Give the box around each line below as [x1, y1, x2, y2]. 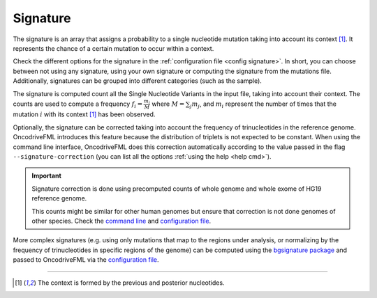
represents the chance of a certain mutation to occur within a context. [13, 44, 214, 52]
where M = [151, 100, 185, 108]
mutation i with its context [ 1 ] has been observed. [13, 110, 156, 118]
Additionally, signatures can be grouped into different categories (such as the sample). [13, 77, 262, 85]
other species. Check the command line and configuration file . [31, 217, 212, 225]
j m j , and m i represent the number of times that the [189, 100, 337, 109]
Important [31, 171, 62, 180]
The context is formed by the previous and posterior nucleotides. [37, 279, 225, 287]
